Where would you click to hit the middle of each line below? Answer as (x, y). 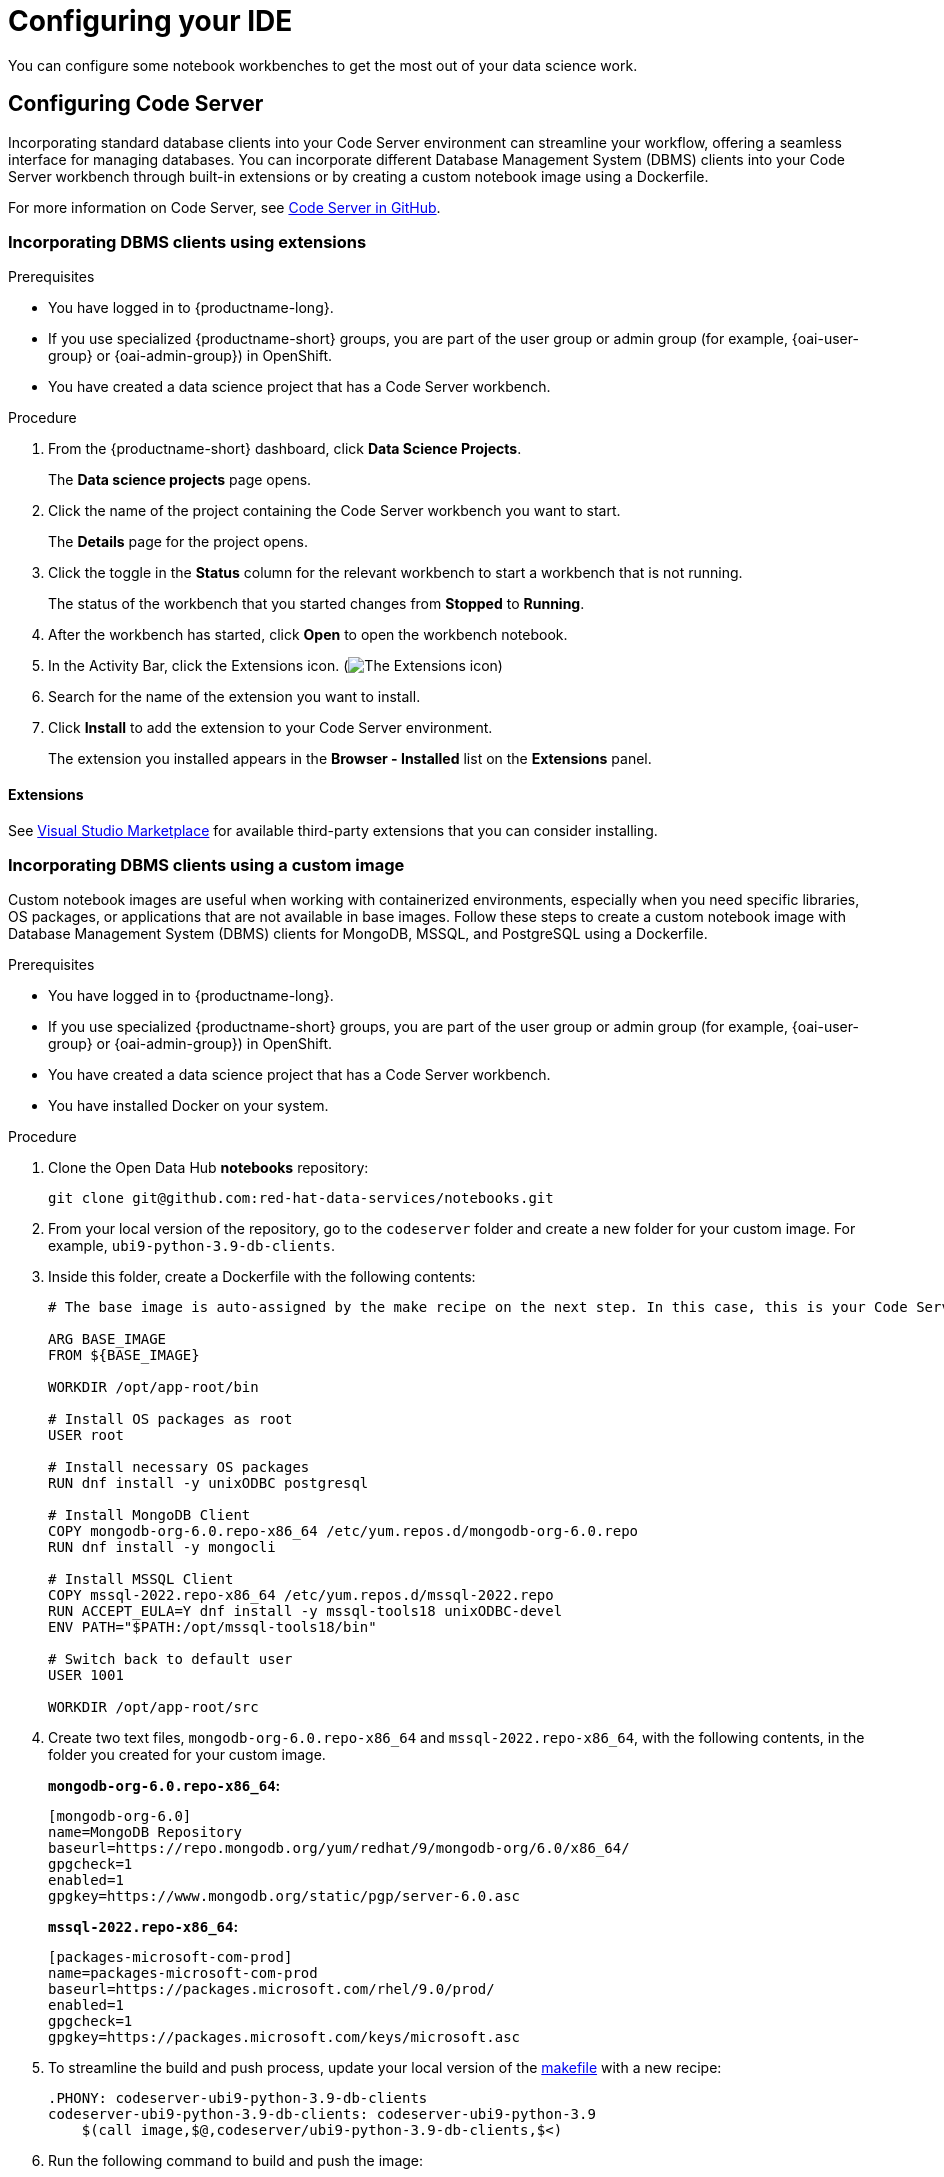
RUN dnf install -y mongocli (162, 1547)
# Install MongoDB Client (149, 1515)
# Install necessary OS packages (179, 1467)
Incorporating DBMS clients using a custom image (206, 864)
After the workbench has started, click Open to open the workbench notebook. (308, 635)
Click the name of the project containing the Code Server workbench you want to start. (334, 511)
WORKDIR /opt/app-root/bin (153, 1387)
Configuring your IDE (150, 21)
